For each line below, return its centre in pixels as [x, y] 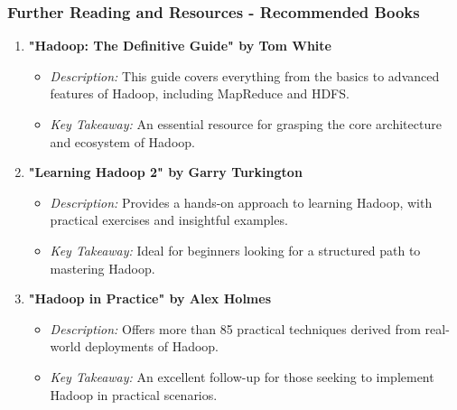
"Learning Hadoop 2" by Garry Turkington [165, 172]
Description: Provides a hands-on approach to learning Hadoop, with [241, 202]
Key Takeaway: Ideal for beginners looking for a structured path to [235, 250]
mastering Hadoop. [103, 268]
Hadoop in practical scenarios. [134, 394]
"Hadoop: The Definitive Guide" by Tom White [180, 46]
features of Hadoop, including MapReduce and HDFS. [200, 93]
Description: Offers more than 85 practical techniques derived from [235, 328]
